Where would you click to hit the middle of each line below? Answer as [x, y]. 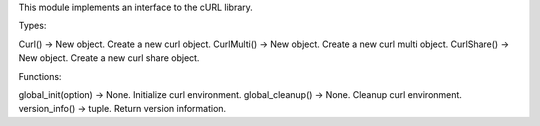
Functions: [40, 76]
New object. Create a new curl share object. [109, 58]
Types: [32, 26]
